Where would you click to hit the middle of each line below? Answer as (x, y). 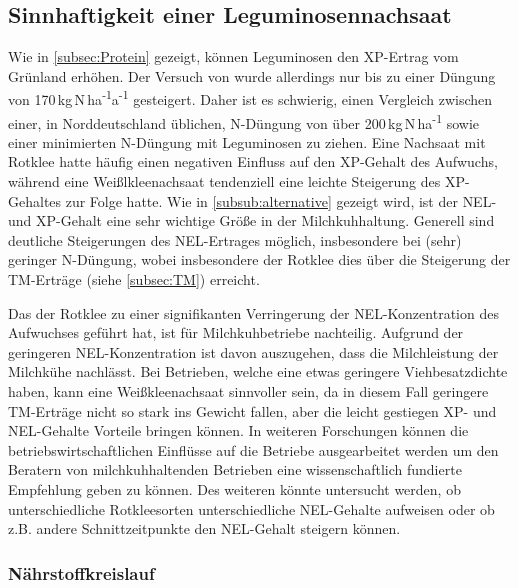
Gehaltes (35, 200)
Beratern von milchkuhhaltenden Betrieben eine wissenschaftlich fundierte (235, 469)
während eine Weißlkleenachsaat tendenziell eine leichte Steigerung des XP (236, 181)
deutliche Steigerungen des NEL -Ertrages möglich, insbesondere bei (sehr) (235, 239)
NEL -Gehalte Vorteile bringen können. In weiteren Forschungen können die (238, 430)
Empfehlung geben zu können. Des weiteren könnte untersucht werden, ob (234, 488)
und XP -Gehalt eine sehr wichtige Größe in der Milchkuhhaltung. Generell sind (251, 220)
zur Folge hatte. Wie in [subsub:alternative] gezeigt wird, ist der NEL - (281, 200)
